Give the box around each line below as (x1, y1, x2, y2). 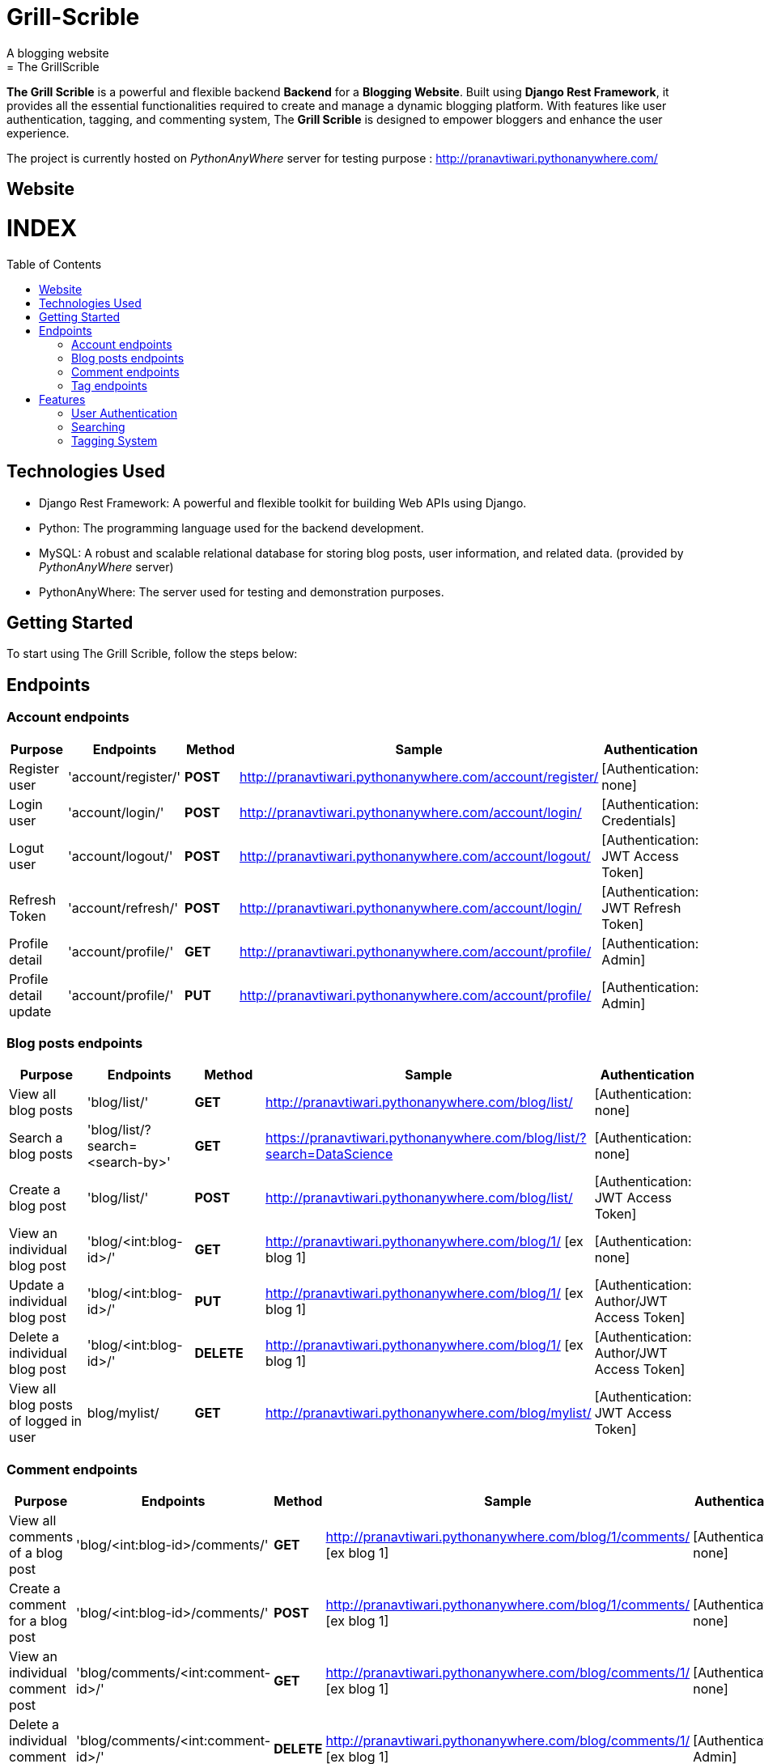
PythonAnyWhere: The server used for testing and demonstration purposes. (39, 584, 444, 599)
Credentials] (601, 812, 676, 829)
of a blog (9, 1545, 63, 1562)
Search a (9, 1130, 63, 1147)
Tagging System (71, 433, 158, 447)
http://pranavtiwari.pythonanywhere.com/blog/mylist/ (265, 1405, 592, 1422)
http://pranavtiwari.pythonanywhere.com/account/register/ (240, 768, 599, 785)
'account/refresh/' (67, 899, 179, 916)
